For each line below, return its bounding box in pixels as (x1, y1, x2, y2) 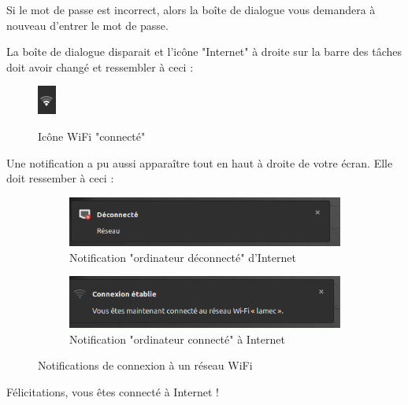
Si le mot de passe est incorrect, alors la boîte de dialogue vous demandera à (6, 2, 376, 17)
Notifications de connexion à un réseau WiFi (38, 357, 253, 374)
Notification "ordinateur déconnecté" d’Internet (69, 249, 296, 265)
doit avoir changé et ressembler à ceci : (6, 58, 194, 75)
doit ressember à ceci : (6, 170, 114, 186)
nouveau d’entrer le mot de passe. (6, 17, 169, 33)
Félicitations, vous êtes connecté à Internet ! (6, 383, 219, 399)
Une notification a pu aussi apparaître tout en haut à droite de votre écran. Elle (6, 154, 393, 171)
